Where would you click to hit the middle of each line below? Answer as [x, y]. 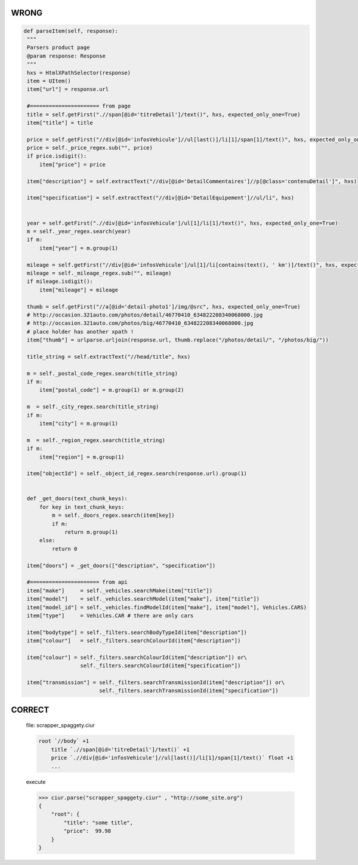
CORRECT [30, 709]
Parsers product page [58, 47]
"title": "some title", [98, 823]
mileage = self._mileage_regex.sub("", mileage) [99, 273]
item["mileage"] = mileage [79, 290]
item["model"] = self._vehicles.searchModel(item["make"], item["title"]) [143, 599]
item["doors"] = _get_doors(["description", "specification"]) [121, 565]
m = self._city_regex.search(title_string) [93, 407]
